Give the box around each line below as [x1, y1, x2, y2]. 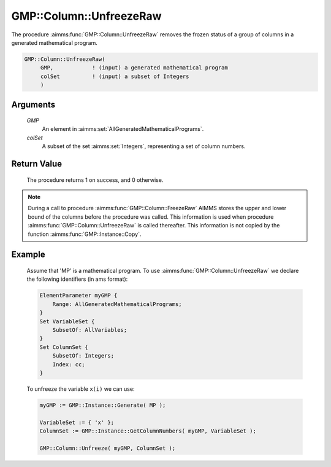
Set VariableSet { [39, 318, 95, 325]
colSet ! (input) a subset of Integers [40, 73, 189, 80]
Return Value [11, 159, 63, 169]
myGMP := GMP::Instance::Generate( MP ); [39, 401, 166, 409]
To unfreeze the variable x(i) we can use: [26, 385, 135, 393]
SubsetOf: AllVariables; [52, 326, 127, 333]
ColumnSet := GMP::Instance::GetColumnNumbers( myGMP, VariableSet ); [39, 428, 257, 434]
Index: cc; [52, 361, 85, 368]
